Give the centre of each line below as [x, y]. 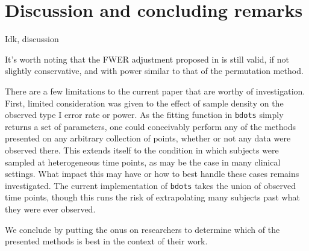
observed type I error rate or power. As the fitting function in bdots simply [144, 115]
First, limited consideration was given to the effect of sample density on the [144, 103]
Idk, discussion [32, 39]
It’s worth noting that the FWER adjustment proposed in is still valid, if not [147, 59]
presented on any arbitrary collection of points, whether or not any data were [148, 138]
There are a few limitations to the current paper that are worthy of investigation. [155, 91]
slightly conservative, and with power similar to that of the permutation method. [154, 71]
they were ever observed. [50, 209]
